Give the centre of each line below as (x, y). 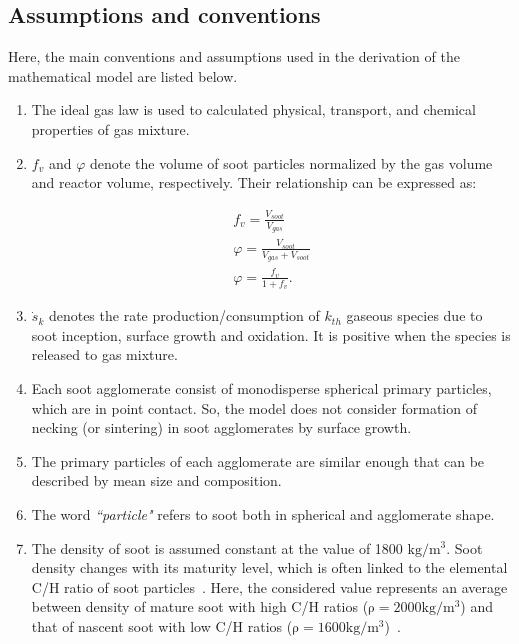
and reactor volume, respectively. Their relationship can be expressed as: (254, 182)
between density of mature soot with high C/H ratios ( (200, 606)
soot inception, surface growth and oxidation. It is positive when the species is (271, 334)
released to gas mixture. (104, 354)
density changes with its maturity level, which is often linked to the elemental (269, 567)
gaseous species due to (414, 315)
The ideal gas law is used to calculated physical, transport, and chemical (253, 109)
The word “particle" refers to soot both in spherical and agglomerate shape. (263, 513)
